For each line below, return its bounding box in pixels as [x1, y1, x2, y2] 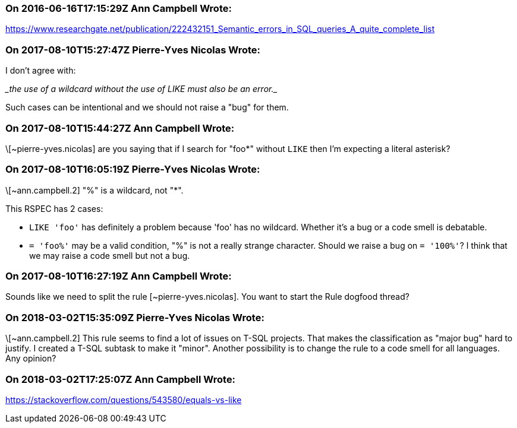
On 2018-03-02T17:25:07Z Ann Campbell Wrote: [5, 373, 236, 385]
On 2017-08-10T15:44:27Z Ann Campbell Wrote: [5, 122, 235, 134]
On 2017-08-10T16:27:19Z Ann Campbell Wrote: [5, 270, 232, 282]
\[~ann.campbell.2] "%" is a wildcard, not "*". [5, 185, 184, 195]
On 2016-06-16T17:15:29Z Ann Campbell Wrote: [5, 2, 232, 14]
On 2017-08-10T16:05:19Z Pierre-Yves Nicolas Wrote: [5, 163, 260, 176]
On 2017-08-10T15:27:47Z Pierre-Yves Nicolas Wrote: [5, 43, 261, 56]
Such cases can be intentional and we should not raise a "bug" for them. [5, 102, 289, 113]
